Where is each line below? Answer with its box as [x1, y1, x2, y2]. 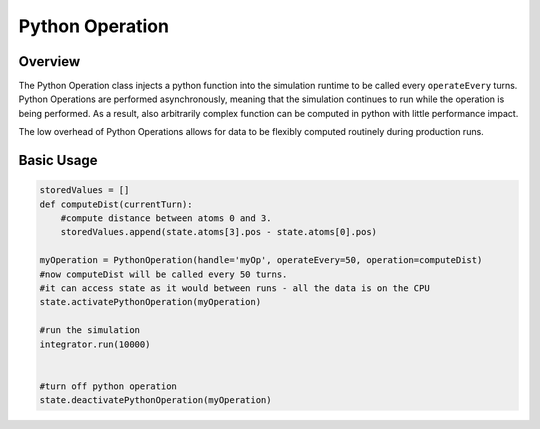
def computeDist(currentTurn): [39, 198, 194, 210]
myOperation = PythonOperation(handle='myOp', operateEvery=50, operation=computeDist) [39, 255, 483, 266]
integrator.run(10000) [39, 338, 151, 350]
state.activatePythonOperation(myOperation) [39, 296, 262, 308]
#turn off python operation [39, 380, 177, 392]
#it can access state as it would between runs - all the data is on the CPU [39, 282, 430, 294]
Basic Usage [18, 152, 98, 169]
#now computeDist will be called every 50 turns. [39, 268, 288, 280]
